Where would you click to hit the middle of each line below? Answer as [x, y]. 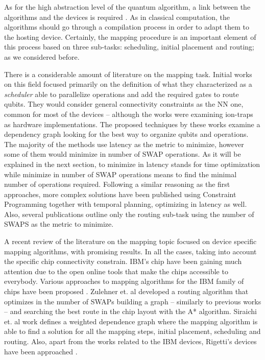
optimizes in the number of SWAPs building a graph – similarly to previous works [133, 301]
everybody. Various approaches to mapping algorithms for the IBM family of [124, 281]
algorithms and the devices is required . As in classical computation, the [117, 17]
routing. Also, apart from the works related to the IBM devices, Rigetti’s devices [130, 341]
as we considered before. [42, 56]
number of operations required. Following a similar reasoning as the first [117, 184]
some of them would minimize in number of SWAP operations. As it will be [123, 154]
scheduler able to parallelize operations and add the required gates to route [122, 94]
